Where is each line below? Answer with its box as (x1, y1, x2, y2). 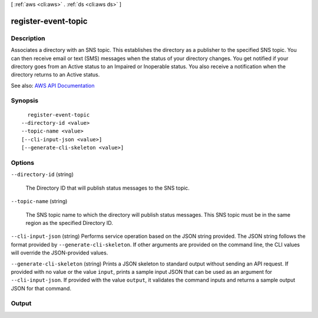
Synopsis (11, 97, 38, 105)
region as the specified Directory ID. (25, 219, 113, 226)
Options (11, 159, 35, 167)
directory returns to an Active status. (11, 71, 100, 78)
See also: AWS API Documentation (11, 82, 95, 89)
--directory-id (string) (11, 171, 74, 178)
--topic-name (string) (11, 198, 68, 205)
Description (11, 34, 45, 42)
